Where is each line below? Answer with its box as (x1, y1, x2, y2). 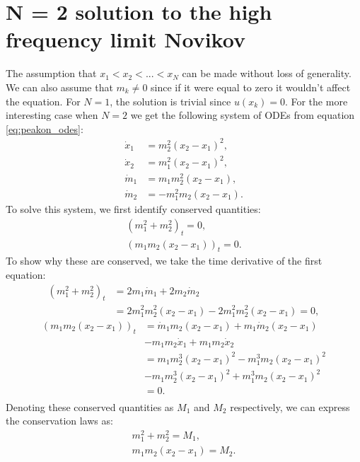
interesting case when (6, 108, 98, 122)
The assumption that (6, 66, 97, 81)
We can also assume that (6, 79, 113, 94)
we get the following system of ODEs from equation (130, 108, 355, 122)
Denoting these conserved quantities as (6, 399, 174, 414)
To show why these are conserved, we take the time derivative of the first (6, 253, 323, 268)
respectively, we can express (230, 399, 350, 414)
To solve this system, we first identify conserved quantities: (6, 202, 261, 216)
